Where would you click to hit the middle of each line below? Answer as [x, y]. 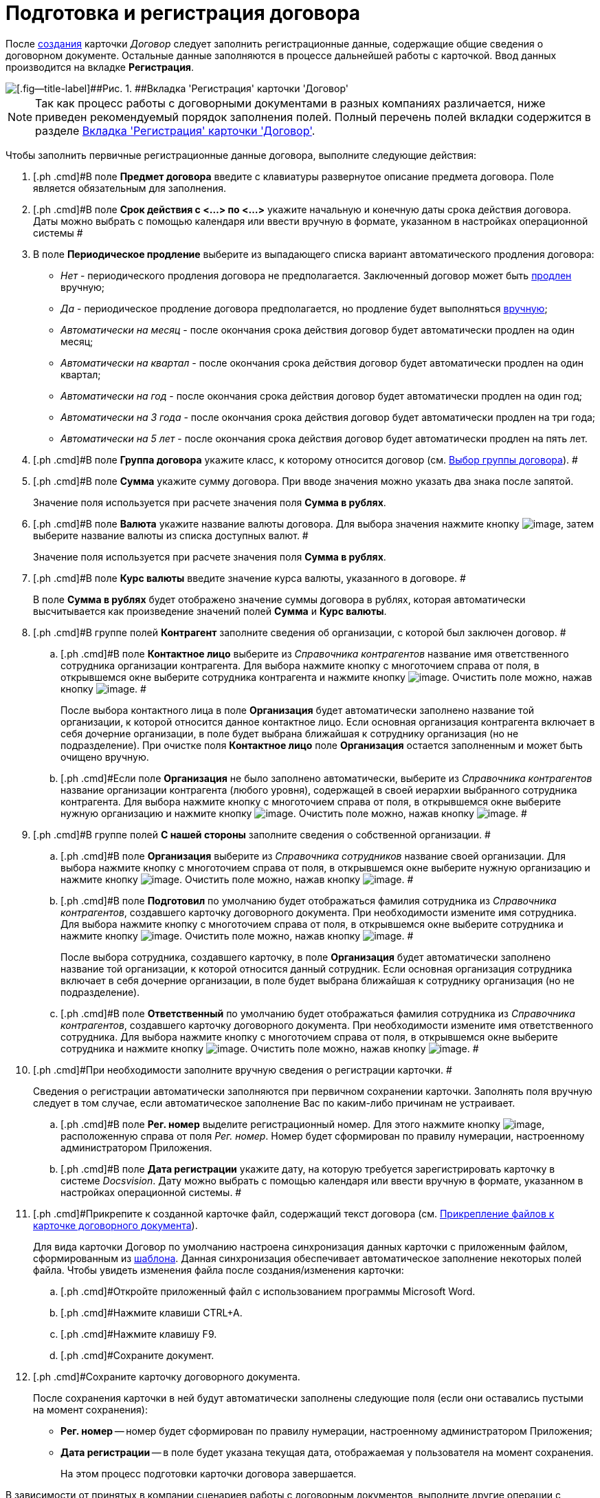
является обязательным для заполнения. [130, 188]
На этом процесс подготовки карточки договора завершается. [209, 1473]
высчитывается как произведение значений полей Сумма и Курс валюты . [210, 611]
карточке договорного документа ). [115, 1225]
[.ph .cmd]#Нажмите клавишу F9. [139, 1334]
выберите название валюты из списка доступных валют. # [171, 535]
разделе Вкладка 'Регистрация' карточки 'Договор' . [175, 130]
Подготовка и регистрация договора [183, 13]
